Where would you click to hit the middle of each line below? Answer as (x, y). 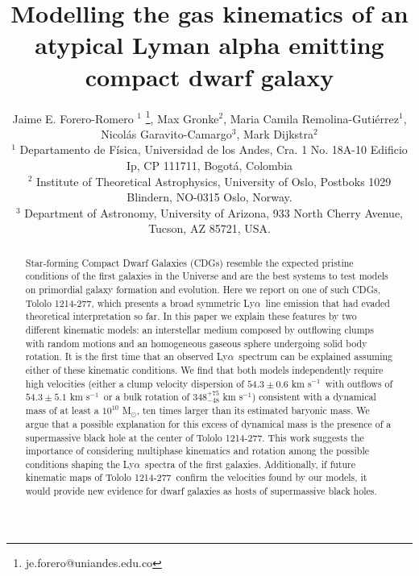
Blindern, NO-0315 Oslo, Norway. (209, 197)
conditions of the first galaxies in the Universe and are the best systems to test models (207, 276)
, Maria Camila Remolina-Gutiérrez (311, 118)
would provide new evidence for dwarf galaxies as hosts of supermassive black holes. (201, 491)
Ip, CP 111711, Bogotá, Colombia (209, 165)
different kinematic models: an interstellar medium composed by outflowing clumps (199, 329)
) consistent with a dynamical (314, 397)
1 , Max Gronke (182, 117)
